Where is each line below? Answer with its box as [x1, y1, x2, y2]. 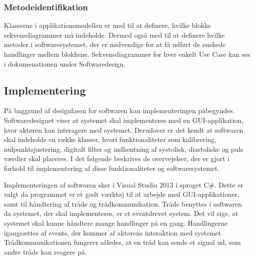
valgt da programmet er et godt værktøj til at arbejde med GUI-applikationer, [4, 189, 240, 199]
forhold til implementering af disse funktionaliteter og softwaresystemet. [4, 163, 220, 173]
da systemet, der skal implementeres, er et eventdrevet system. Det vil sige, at [4, 208, 238, 218]
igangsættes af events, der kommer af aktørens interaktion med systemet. [4, 227, 223, 237]
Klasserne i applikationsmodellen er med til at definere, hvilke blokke [4, 20, 211, 30]
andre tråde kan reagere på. [4, 246, 87, 257]
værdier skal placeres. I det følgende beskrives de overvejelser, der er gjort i [4, 153, 230, 164]
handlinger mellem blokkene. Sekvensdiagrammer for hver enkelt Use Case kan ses [4, 49, 250, 59]
